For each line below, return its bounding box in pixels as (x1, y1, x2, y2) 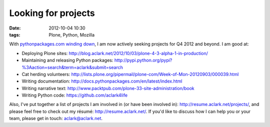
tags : (9, 31, 20, 37)
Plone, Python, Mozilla (48, 31, 95, 37)
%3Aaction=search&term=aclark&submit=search (21, 64, 123, 70)
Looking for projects (9, 7, 95, 18)
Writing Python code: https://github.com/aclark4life (21, 92, 127, 98)
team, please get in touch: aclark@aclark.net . (9, 115, 102, 121)
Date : (9, 25, 21, 31)
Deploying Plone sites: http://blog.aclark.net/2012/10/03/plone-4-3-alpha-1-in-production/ (21, 50, 208, 56)
